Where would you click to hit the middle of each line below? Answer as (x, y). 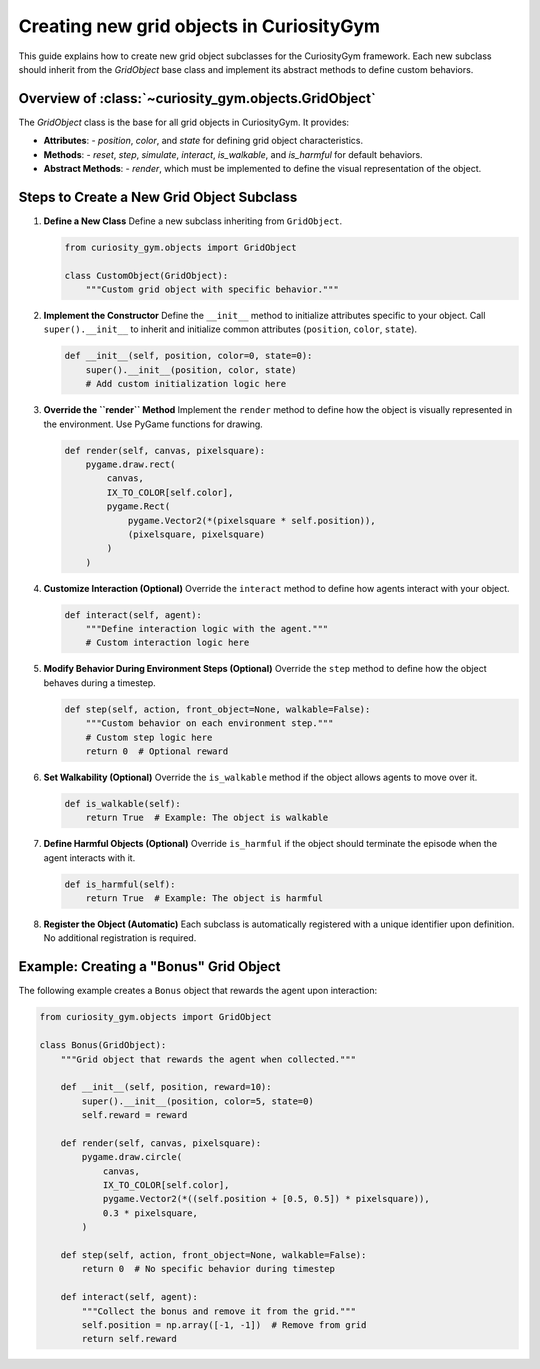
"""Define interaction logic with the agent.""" (207, 629)
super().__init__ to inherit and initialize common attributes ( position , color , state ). (230, 329)
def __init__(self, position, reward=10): (166, 1087)
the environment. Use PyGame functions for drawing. (153, 424)
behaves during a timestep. (99, 682)
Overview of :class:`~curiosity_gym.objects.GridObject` (197, 98)
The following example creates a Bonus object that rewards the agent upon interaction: (198, 991)
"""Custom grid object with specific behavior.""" (212, 289)
